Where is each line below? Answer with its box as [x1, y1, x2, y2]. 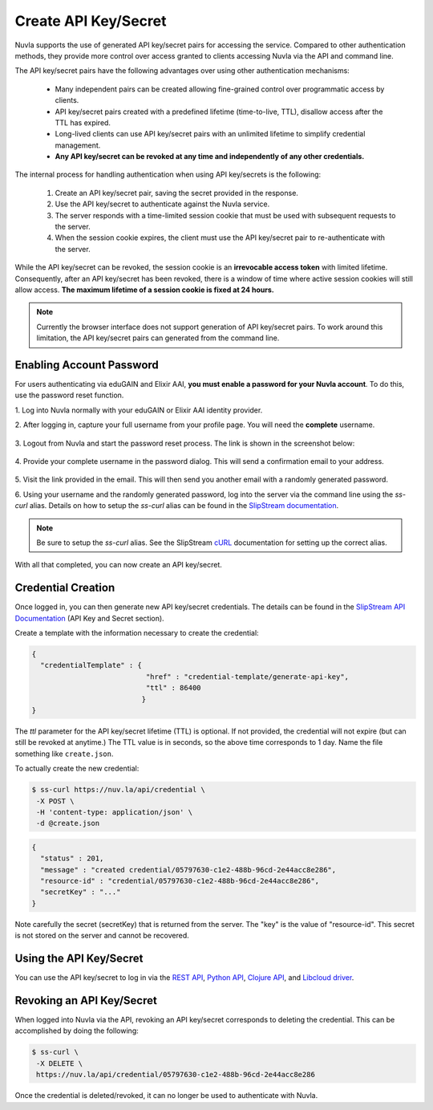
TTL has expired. [55, 117, 111, 128]
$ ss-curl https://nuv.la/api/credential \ [31, 785, 206, 795]
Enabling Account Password [14, 358, 160, 372]
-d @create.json [36, 819, 100, 828]
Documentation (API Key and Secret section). [14, 613, 164, 623]
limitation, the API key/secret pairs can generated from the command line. [36, 333, 280, 343]
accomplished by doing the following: [14, 1026, 140, 1035]
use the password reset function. [14, 390, 124, 400]
